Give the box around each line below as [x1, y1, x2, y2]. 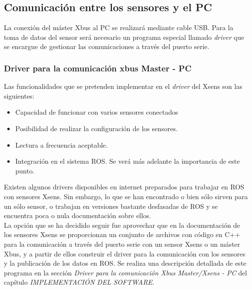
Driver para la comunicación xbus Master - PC [4, 62, 191, 74]
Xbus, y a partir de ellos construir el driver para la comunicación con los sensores [4, 248, 246, 258]
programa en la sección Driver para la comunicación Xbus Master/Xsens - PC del [4, 267, 247, 277]
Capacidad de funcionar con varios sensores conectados [15, 107, 178, 117]
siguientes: [4, 90, 34, 101]
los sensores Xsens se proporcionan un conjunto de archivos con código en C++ [4, 229, 240, 239]
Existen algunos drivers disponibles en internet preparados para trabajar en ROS [4, 182, 244, 192]
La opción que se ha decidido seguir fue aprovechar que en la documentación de [4, 220, 240, 230]
